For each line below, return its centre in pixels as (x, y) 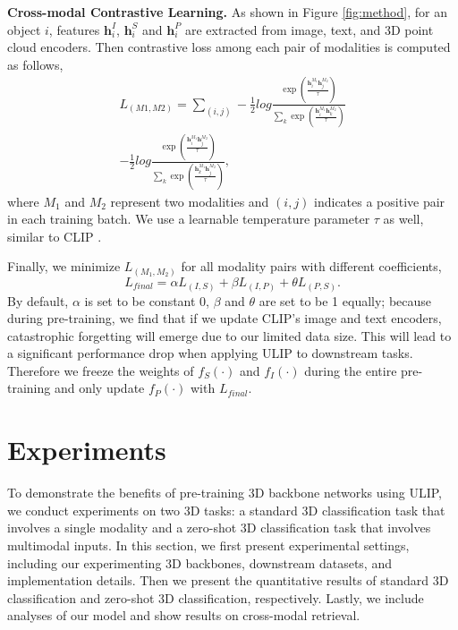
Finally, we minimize (64, 266)
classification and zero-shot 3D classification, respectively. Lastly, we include (216, 597)
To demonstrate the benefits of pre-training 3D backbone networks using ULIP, (225, 493)
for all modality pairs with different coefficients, (311, 266)
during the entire (351, 370)
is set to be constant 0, (147, 300)
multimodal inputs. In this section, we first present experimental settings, (208, 545)
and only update (99, 388)
